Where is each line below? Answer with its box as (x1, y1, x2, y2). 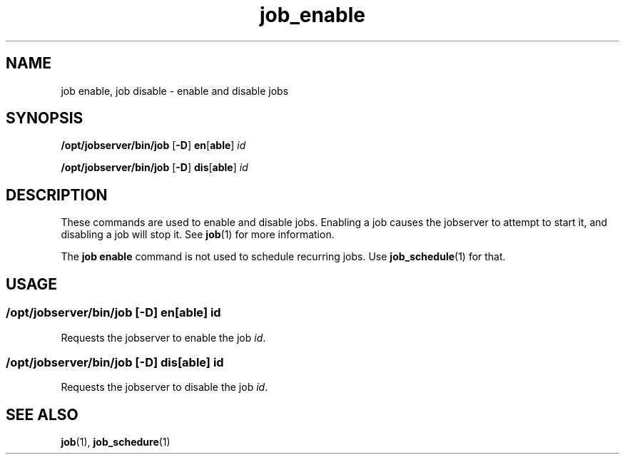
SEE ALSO (6, 405, 78, 424)
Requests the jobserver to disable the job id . (61, 381, 268, 394)
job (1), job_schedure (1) (61, 436, 171, 449)
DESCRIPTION (6, 185, 108, 204)
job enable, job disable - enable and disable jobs (61, 84, 289, 97)
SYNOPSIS (6, 109, 83, 128)
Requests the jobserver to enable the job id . (61, 331, 266, 344)
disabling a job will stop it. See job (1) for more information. (61, 228, 335, 241)
